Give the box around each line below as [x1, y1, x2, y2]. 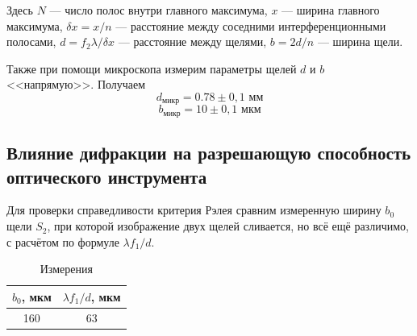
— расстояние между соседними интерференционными [115, 17, 386, 34]
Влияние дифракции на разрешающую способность [6, 140, 411, 165]
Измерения [40, 260, 93, 277]
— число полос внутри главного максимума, [49, 2, 268, 18]
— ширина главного [281, 2, 380, 18]
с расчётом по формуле [6, 233, 119, 250]
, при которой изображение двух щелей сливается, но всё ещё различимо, [47, 218, 409, 234]
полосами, [6, 33, 56, 50]
